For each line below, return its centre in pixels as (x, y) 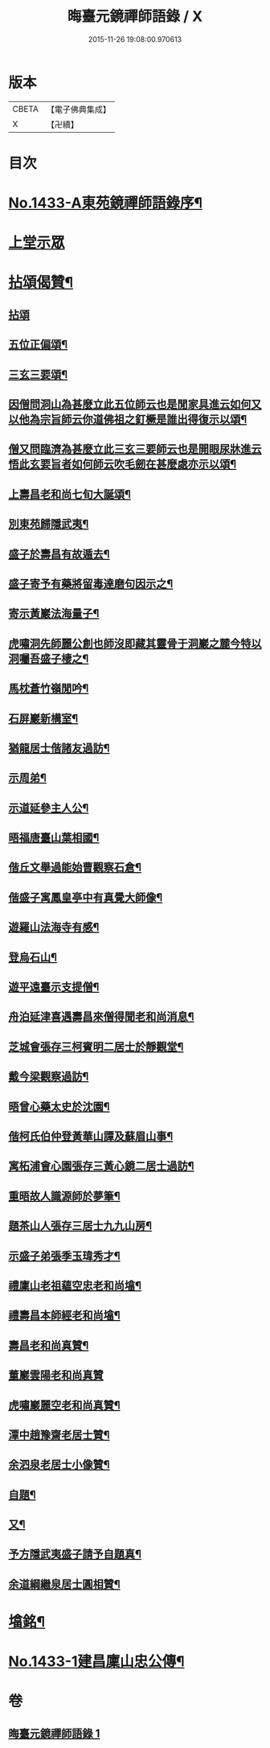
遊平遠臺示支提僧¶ (54, 987)
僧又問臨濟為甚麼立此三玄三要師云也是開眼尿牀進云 (135, 449)
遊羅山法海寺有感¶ (54, 927)
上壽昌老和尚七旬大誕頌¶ (70, 494)
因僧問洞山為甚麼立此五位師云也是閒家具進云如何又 (135, 404)
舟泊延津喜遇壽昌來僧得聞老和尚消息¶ (101, 1017)
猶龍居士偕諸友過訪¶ (59, 748)
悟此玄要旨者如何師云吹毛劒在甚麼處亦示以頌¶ (123, 465)
